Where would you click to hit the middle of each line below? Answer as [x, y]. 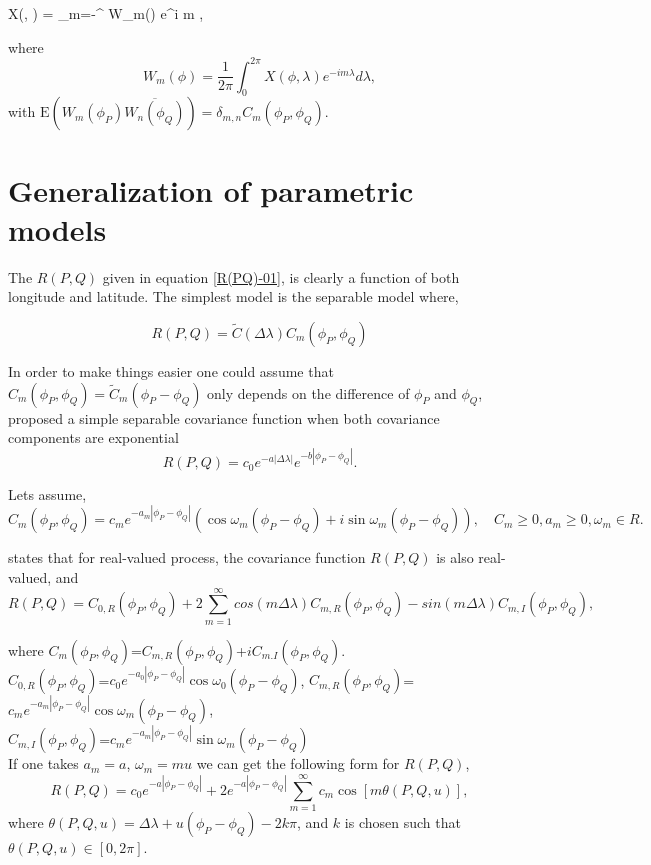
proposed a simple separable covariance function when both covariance [224, 417]
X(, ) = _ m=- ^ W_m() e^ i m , [106, 13]
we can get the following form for [298, 763]
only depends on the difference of [308, 392]
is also [455, 557]
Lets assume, [47, 494]
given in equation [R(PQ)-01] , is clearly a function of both [281, 276]
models [57, 228]
